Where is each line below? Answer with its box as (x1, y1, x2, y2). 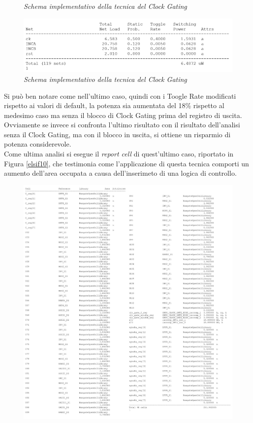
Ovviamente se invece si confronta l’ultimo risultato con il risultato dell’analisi (4, 119, 240, 130)
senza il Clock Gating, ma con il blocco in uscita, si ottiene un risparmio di (4, 129, 231, 139)
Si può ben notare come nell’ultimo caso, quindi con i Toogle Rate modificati (4, 90, 236, 101)
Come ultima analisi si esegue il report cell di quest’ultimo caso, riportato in (4, 149, 234, 159)
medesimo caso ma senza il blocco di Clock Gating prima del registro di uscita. (4, 110, 242, 120)
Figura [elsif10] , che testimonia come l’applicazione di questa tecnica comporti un (4, 158, 249, 168)
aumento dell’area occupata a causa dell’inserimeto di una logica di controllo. (4, 168, 237, 178)
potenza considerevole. (4, 139, 71, 149)
